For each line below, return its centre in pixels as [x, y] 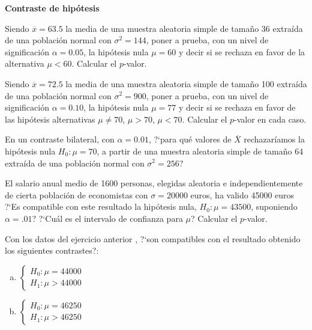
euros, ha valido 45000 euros [242, 194]
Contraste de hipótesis [52, 8]
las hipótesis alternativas [50, 119]
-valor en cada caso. [270, 119]
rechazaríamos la [274, 139]
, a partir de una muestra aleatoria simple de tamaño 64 [200, 151]
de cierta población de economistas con [76, 194]
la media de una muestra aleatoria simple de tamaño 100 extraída [186, 83]
